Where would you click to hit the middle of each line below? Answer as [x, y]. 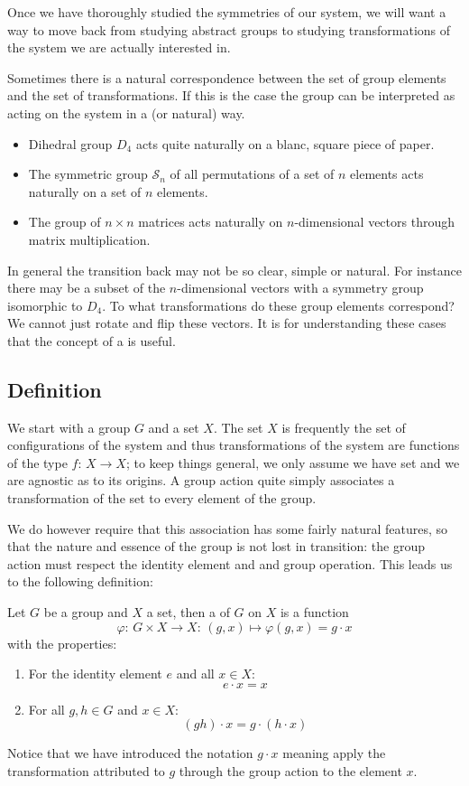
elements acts [387, 174]
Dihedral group [70, 143]
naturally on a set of [85, 191]
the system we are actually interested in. [119, 47]
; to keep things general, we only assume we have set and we [293, 462]
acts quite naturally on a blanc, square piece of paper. [285, 143]
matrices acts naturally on [211, 222]
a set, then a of [188, 612]
